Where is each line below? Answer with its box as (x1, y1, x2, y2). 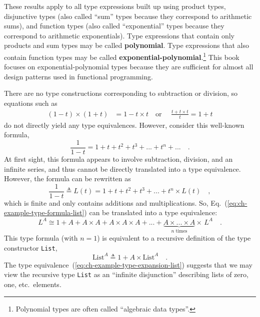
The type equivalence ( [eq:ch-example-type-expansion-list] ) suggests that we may (4, 259, 252, 270)
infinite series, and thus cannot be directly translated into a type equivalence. (4, 163, 241, 174)
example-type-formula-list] (4, 207, 84, 218)
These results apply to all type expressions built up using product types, (4, 1, 226, 11)
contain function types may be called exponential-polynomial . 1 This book (4, 50, 239, 62)
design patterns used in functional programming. (4, 71, 153, 81)
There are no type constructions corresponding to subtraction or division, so (4, 88, 238, 98)
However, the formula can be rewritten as (4, 173, 131, 184)
